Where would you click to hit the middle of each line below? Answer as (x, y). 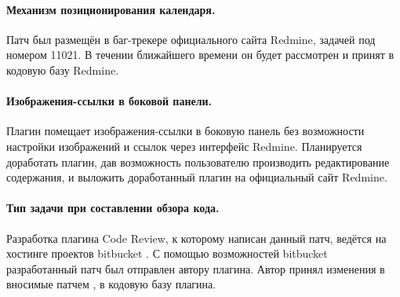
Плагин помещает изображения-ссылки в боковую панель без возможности (185, 131)
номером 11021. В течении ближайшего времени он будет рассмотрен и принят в (200, 55)
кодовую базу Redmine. (63, 70)
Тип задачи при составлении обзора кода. (113, 208)
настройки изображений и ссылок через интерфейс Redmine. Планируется (184, 146)
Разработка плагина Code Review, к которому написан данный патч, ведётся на (196, 238)
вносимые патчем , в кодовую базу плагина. (111, 284)
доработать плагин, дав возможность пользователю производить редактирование (198, 161)
